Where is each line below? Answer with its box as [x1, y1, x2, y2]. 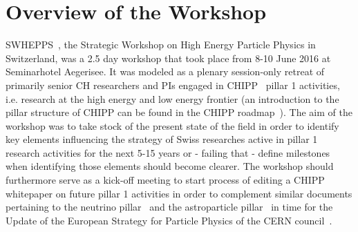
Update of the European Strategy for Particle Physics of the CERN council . [6, 213, 332, 227]
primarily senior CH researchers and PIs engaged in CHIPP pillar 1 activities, [6, 77, 340, 92]
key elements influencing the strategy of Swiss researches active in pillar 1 [6, 132, 318, 146]
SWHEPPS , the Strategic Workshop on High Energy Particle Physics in [6, 37, 316, 52]
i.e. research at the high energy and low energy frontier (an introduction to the [6, 91, 339, 106]
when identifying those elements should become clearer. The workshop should [6, 159, 334, 173]
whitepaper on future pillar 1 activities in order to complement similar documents [6, 186, 352, 200]
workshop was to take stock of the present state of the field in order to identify [6, 118, 339, 133]
